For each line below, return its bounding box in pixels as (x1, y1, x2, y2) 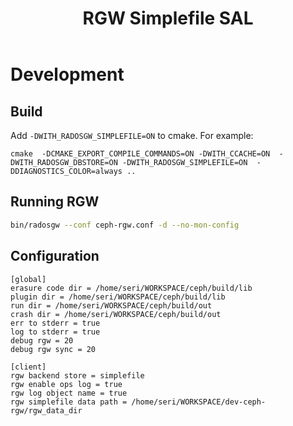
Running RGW (10, 193, 100, 211)
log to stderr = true (10, 327, 101, 337)
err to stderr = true (10, 318, 101, 328)
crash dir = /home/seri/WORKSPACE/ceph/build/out (10, 309, 222, 319)
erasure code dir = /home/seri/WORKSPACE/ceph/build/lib (10, 283, 253, 293)
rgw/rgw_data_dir (10, 405, 83, 416)
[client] (10, 362, 47, 372)
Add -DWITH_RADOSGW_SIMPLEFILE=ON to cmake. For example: (10, 130, 254, 141)
